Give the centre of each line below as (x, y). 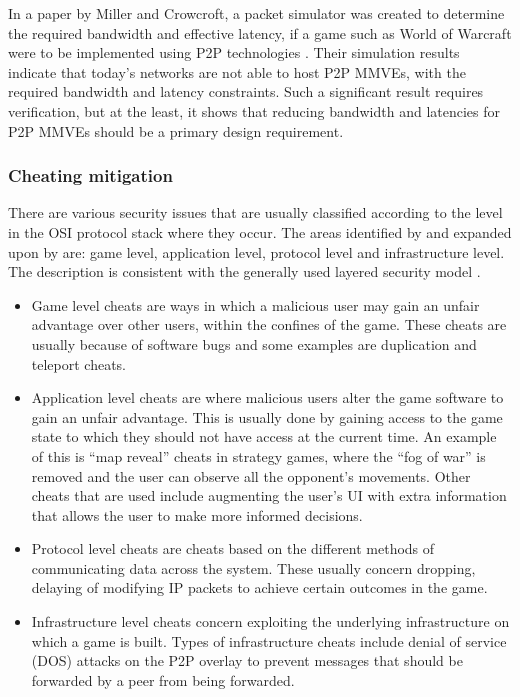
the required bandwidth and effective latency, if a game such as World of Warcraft (260, 32)
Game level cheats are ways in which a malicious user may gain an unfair (255, 304)
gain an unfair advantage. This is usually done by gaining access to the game (267, 416)
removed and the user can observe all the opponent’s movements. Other (251, 475)
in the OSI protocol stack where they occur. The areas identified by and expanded (260, 231)
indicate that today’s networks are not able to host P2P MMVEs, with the (237, 71)
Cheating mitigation (90, 175)
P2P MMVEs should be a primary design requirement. (176, 130)
